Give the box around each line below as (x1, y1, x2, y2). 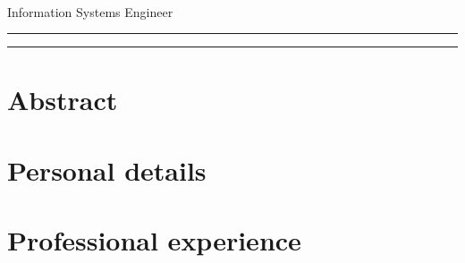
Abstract (7, 81, 118, 118)
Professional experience (7, 222, 301, 259)
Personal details (7, 151, 207, 188)
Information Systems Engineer (7, 2, 173, 21)
